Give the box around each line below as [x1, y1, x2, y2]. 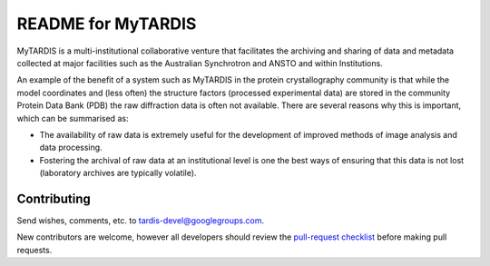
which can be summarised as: [16, 113, 129, 123]
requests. [16, 244, 53, 255]
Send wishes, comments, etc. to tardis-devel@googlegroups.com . [16, 214, 265, 226]
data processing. [39, 142, 103, 153]
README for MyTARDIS [16, 14, 197, 34]
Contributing [16, 191, 91, 206]
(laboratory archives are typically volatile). [39, 168, 197, 179]
